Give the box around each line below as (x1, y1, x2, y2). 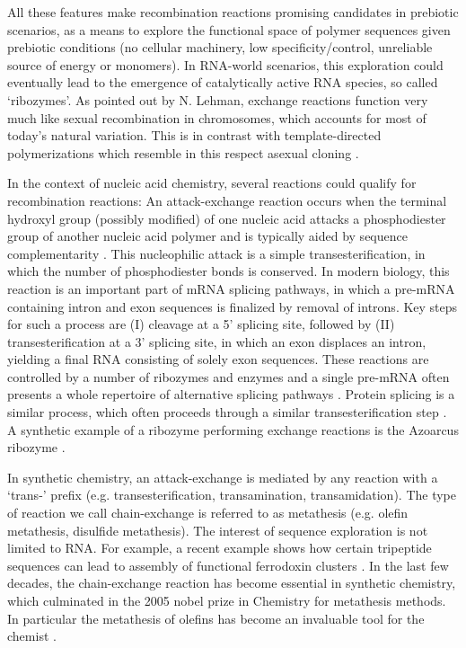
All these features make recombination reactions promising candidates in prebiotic (7, 3, 459, 21)
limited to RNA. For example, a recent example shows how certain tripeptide (7, 538, 432, 557)
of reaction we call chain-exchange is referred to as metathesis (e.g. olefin (7, 503, 409, 522)
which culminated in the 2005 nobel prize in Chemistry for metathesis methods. (7, 591, 446, 609)
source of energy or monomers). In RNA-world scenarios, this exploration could (7, 55, 444, 74)
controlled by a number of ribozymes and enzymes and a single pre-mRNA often (7, 367, 450, 386)
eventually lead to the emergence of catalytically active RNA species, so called (7, 73, 438, 92)
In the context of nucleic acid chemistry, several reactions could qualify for (7, 173, 417, 192)
